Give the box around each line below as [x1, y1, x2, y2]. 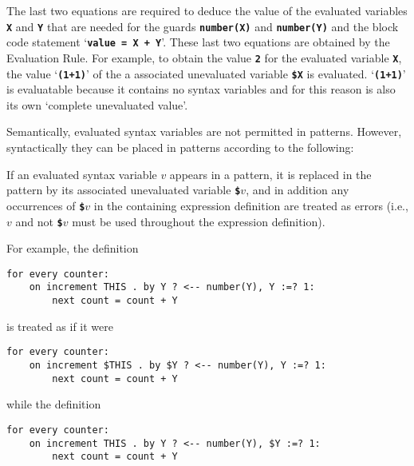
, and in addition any [246, 181, 349, 198]
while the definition [6, 396, 101, 412]
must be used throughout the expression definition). [72, 213, 325, 229]
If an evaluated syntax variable [6, 165, 157, 182]
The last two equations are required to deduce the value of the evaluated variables [6, 2, 408, 18]
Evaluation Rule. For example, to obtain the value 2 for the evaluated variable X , [6, 49, 402, 66]
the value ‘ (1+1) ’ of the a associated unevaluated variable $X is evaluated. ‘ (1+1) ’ [6, 65, 406, 82]
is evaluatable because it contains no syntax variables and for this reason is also [6, 81, 396, 98]
